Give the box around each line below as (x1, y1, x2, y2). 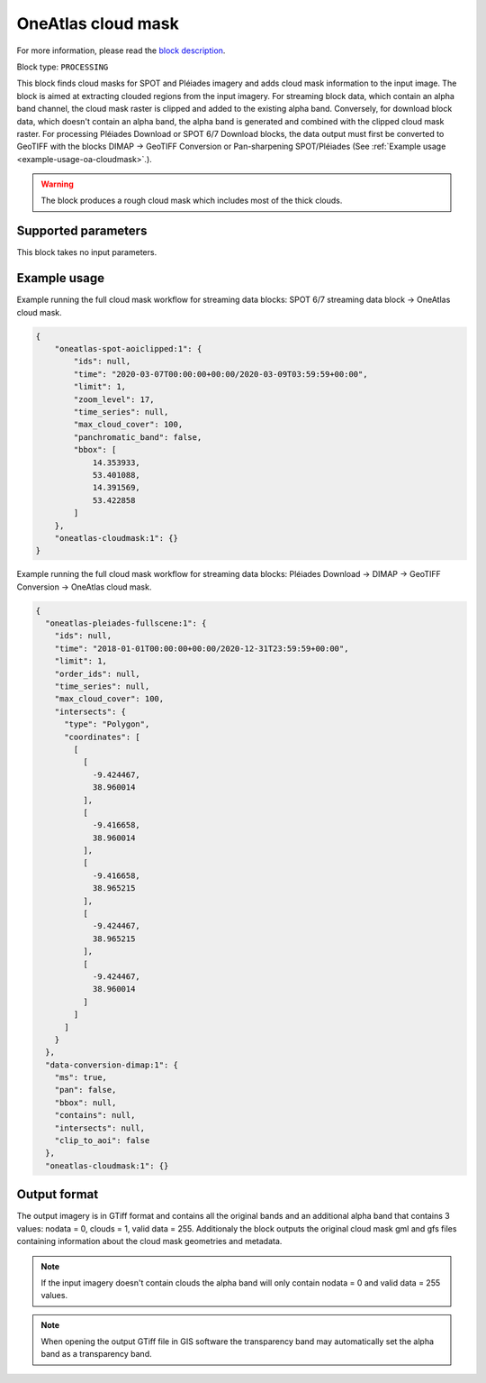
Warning (40, 179, 74, 189)
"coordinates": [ (64, 731, 141, 742)
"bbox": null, (54, 1097, 117, 1108)
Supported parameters (16, 224, 148, 239)
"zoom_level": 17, (73, 394, 155, 405)
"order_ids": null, (54, 668, 141, 679)
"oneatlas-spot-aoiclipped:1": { (54, 343, 202, 354)
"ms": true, (54, 1073, 108, 1083)
